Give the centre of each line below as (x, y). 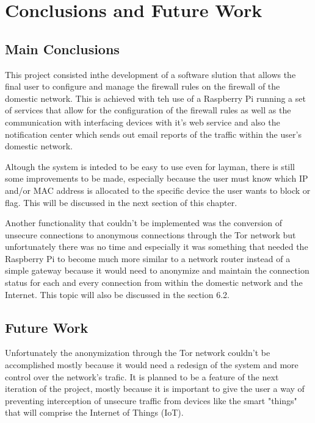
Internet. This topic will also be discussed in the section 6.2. (117, 294)
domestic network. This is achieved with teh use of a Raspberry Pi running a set (155, 98)
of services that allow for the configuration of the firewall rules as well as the (148, 110)
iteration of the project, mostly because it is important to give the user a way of (155, 389)
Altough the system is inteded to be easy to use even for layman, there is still (150, 166)
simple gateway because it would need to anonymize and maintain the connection (157, 270)
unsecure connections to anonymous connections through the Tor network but (150, 234)
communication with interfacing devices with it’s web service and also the (143, 122)
